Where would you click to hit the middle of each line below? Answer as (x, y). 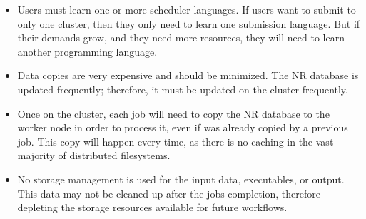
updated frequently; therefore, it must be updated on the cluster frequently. (183, 89)
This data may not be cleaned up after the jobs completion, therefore (169, 193)
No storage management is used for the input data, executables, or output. (181, 179)
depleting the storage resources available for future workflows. (152, 207)
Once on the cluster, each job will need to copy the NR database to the (173, 113)
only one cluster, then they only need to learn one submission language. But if (189, 23)
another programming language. (87, 51)
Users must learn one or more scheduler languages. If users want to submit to (187, 9)
